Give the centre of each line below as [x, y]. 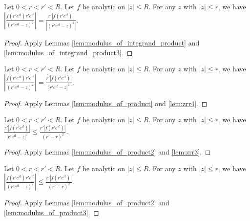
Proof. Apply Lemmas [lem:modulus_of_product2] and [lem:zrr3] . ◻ [107, 152]
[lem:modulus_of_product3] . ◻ [52, 212]
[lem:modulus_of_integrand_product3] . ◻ [68, 52]
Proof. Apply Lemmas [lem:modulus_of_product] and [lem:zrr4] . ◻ [106, 103]
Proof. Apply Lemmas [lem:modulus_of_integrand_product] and [102, 42]
